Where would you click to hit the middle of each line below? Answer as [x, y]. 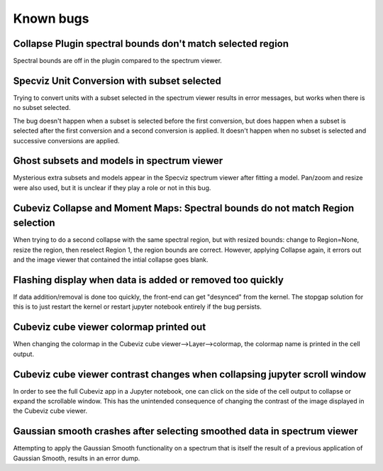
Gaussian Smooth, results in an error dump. [77, 458]
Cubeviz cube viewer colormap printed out [110, 327]
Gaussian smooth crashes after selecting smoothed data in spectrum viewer [185, 432]
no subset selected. [42, 108]
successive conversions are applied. [66, 140]
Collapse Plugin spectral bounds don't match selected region [151, 44]
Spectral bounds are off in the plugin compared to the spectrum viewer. [118, 61]
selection [34, 223]
